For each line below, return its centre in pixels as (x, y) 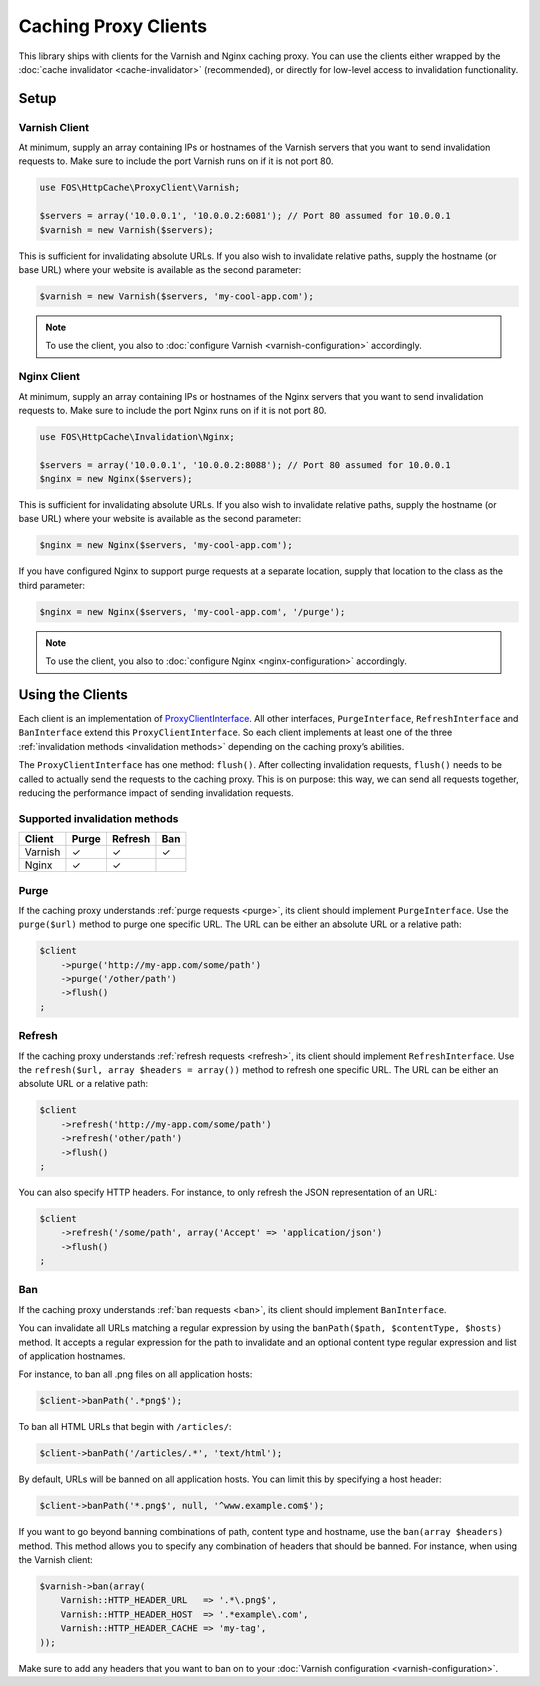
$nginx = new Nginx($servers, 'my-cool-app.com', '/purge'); (192, 611)
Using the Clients (73, 694)
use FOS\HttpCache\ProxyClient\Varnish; (139, 188)
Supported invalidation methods (98, 818)
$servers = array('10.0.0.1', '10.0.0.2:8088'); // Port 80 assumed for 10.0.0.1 (245, 464)
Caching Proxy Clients (113, 26)
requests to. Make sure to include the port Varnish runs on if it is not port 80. (176, 161)
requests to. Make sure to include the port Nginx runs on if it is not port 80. (172, 410)
